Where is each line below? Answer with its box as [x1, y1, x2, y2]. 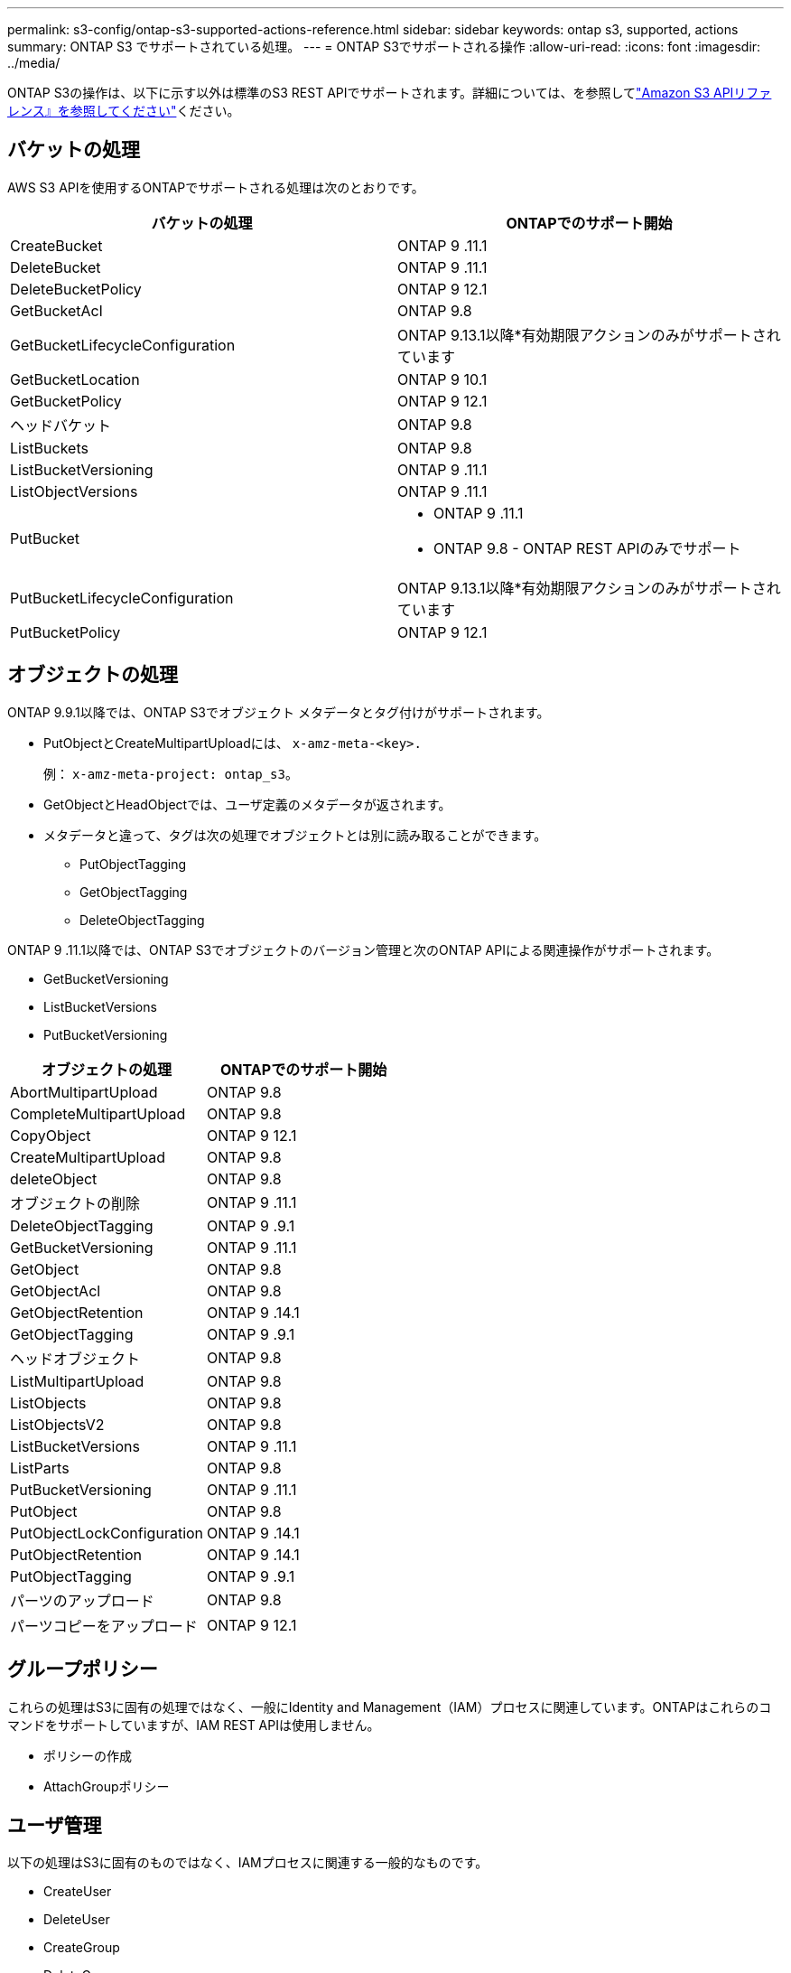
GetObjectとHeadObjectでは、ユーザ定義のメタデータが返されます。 [43, 796, 451, 812]
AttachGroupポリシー [43, 1778, 170, 1794]
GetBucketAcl [10, 301, 103, 320]
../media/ [7, 55, 60, 70]
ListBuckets [10, 438, 88, 457]
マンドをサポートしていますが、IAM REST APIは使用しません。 [7, 1716, 380, 1733]
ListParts [10, 1458, 70, 1477]
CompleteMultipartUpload [10, 1104, 186, 1123]
